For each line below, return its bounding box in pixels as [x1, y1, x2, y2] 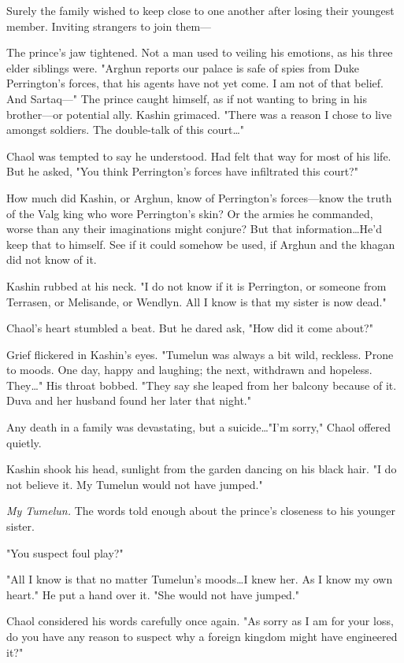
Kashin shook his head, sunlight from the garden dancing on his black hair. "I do [6, 461, 397, 477]
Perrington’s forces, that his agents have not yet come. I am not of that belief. [6, 75, 384, 91]
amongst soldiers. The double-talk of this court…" [6, 121, 245, 138]
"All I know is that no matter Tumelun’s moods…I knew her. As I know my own [6, 571, 393, 587]
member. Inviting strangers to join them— [6, 17, 212, 34]
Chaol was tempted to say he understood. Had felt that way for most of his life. [6, 147, 391, 164]
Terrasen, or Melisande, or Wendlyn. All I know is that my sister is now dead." [6, 293, 387, 309]
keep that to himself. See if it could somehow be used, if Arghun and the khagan [6, 235, 395, 252]
